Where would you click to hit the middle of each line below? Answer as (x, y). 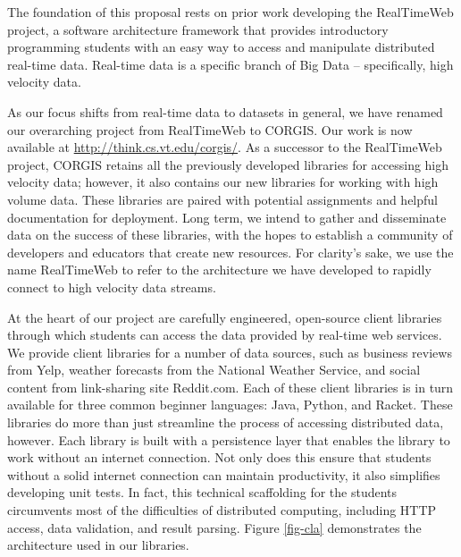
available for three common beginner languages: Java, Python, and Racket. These (230, 405)
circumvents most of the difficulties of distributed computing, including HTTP (222, 510)
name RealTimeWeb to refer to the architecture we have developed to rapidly (219, 270)
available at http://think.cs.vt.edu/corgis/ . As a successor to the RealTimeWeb (225, 147)
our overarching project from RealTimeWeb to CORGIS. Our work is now (210, 129)
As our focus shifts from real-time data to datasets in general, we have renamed (225, 111)
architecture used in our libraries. (98, 545)
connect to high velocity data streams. (112, 287)
